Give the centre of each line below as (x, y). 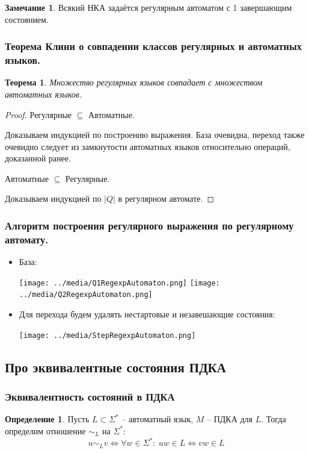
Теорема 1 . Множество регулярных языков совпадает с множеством (134, 82)
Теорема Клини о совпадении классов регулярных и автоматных (153, 46)
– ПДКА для (230, 419)
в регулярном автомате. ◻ (166, 198)
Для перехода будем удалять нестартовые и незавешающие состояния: (147, 314)
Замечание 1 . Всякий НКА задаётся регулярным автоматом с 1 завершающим (148, 7)
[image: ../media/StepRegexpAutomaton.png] (107, 335)
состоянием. (27, 19)
